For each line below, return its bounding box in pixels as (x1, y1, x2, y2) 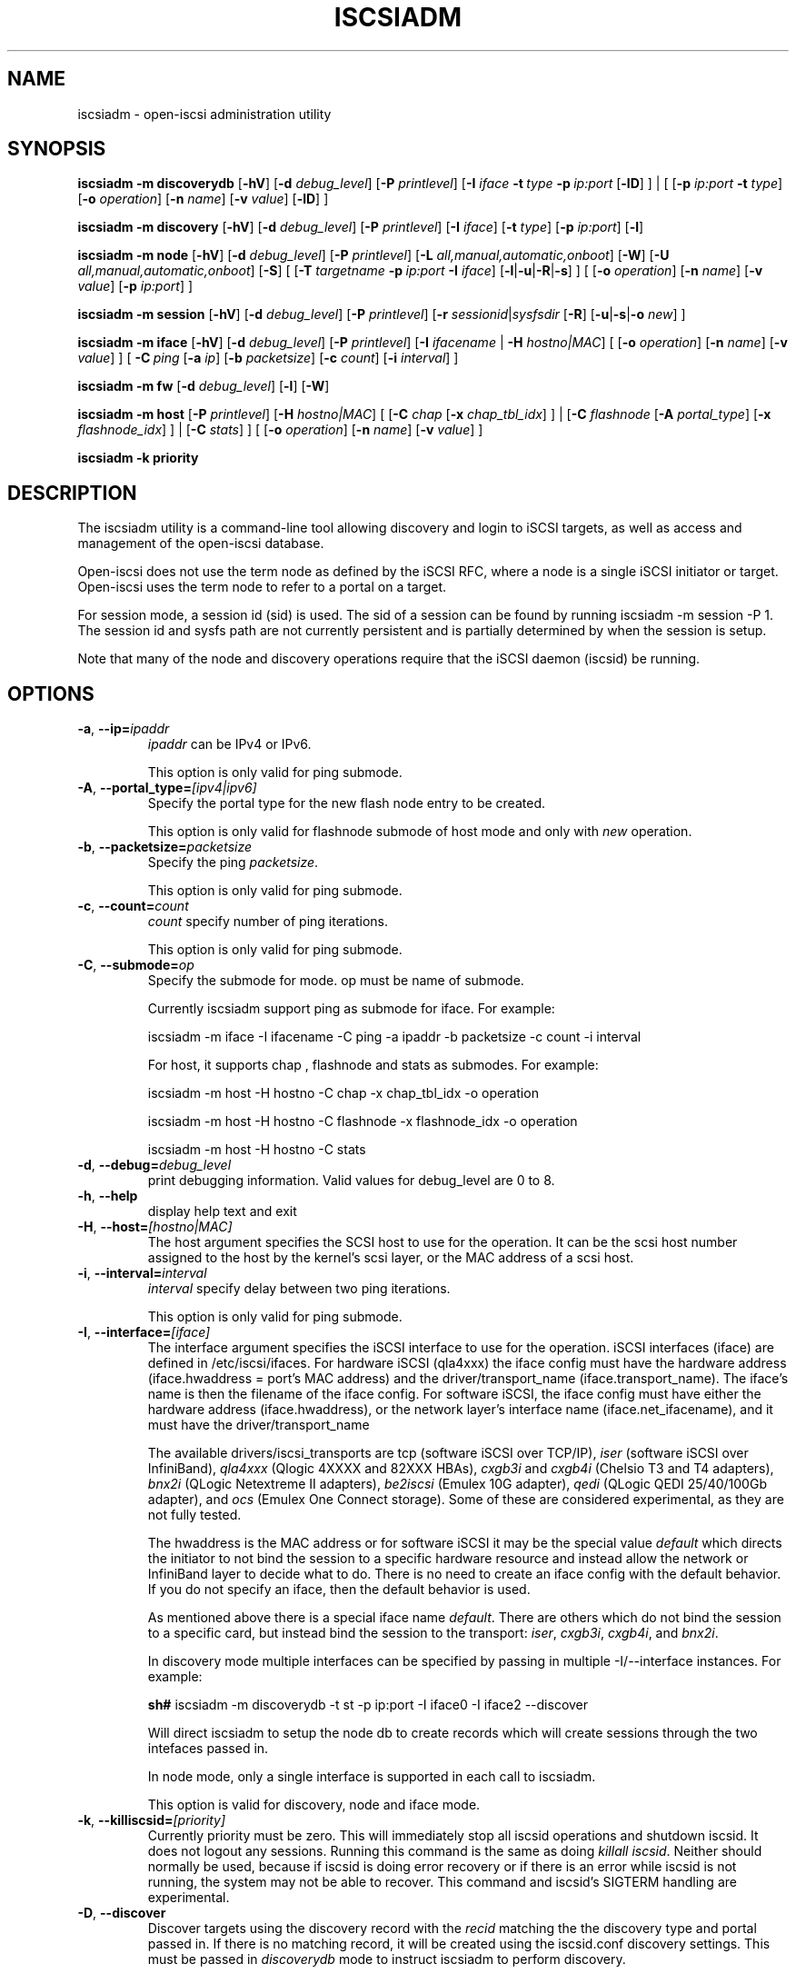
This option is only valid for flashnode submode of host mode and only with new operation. (147, 823, 692, 840)
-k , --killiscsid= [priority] (77, 1812, 226, 1829)
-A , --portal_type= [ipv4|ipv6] (77, 780, 257, 796)
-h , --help (77, 1188, 138, 1204)
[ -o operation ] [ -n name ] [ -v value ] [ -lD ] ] (77, 191, 329, 207)
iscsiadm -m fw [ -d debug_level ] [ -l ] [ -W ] (77, 378, 330, 394)
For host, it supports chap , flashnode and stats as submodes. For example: (147, 1057, 599, 1073)
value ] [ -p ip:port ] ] (77, 278, 194, 294)
